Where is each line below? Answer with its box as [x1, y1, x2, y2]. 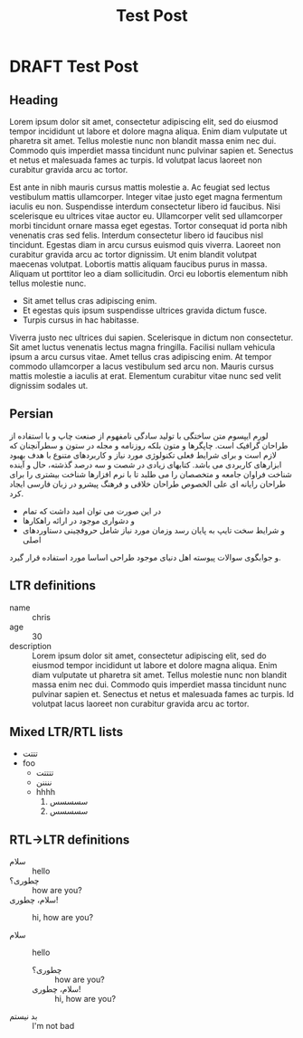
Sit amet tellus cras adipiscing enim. [22, 296, 157, 306]
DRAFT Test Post [9, 56, 139, 77]
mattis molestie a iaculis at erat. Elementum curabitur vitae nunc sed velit [9, 371, 282, 381]
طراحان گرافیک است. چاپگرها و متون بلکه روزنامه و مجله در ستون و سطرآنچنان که [9, 439, 289, 450]
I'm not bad [32, 1021, 75, 1032]
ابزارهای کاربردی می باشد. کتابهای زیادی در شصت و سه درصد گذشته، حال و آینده [9, 458, 282, 470]
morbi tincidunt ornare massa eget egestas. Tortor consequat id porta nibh [9, 221, 288, 231]
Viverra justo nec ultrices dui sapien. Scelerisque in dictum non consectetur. [9, 332, 294, 343]
